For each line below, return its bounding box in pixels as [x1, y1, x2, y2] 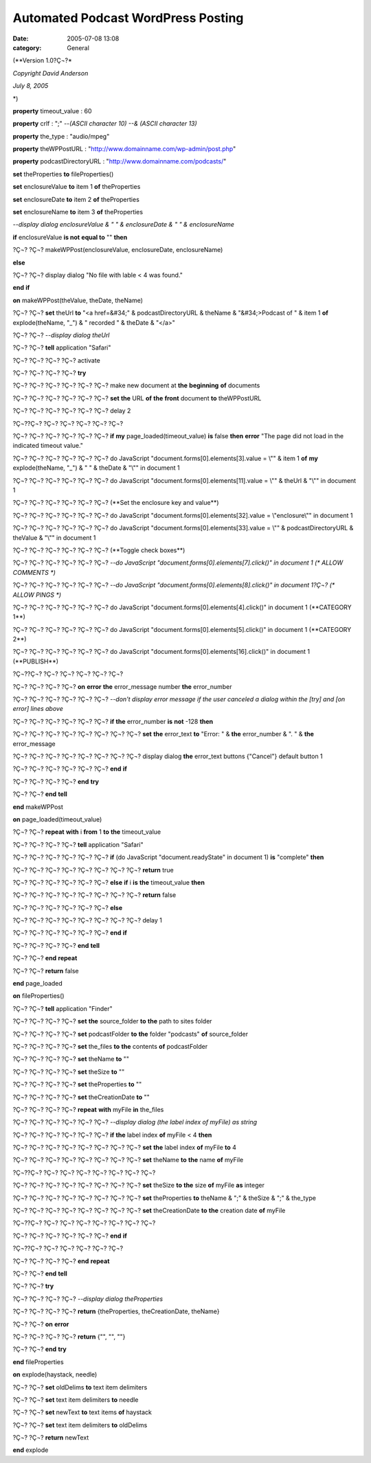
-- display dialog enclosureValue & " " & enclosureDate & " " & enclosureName [12, 220, 235, 229]
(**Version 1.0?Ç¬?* [12, 56, 72, 65]
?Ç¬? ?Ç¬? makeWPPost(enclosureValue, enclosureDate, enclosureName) [12, 246, 223, 254]
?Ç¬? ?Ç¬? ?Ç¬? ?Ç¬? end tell [12, 941, 100, 949]
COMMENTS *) [12, 568, 56, 576]
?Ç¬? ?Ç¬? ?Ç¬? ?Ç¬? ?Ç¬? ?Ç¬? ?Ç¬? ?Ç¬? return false [12, 891, 177, 899]
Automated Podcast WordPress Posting [12, 10, 244, 25]
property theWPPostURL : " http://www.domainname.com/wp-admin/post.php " [12, 145, 236, 153]
